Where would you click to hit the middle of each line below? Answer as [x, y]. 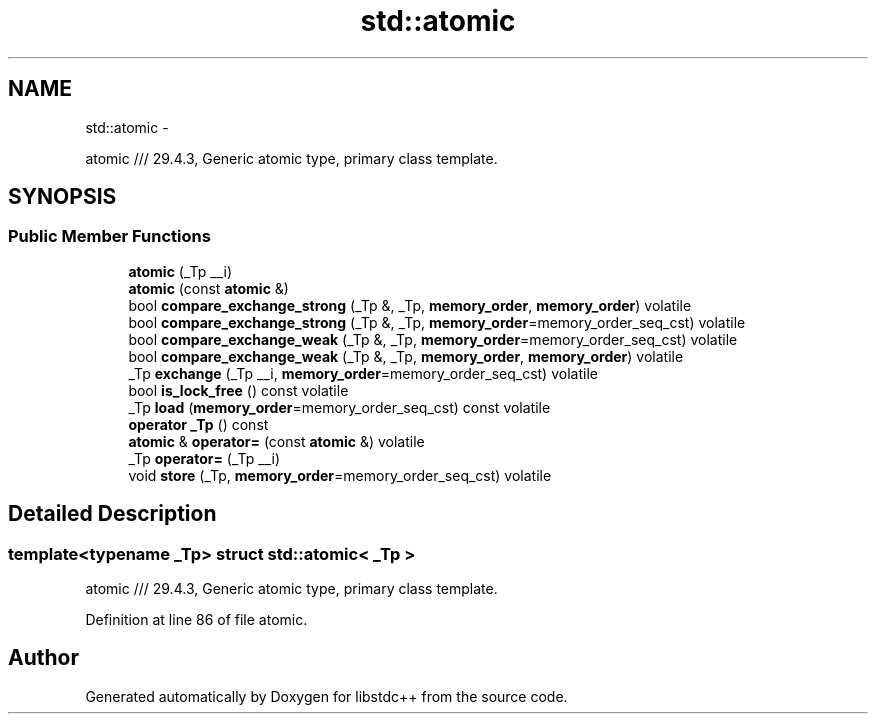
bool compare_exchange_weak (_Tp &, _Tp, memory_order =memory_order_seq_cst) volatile [433, 339]
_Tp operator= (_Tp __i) [204, 458]
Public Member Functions [109, 236]
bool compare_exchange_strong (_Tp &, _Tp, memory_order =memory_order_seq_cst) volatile [437, 322]
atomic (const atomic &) [208, 288]
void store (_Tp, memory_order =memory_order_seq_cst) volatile [340, 475]
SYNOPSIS [62, 197]
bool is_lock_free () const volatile [238, 390]
